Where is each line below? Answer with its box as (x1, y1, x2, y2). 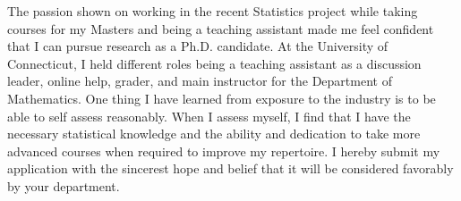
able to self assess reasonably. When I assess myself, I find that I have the (7, 106, 411, 125)
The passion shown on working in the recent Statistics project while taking (7, 2, 418, 20)
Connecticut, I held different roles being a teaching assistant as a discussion (7, 54, 422, 72)
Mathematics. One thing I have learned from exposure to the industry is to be (7, 88, 436, 107)
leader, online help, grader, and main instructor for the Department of (7, 71, 392, 90)
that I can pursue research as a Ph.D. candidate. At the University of (7, 37, 388, 55)
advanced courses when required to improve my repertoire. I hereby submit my (7, 141, 440, 160)
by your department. (7, 176, 120, 195)
